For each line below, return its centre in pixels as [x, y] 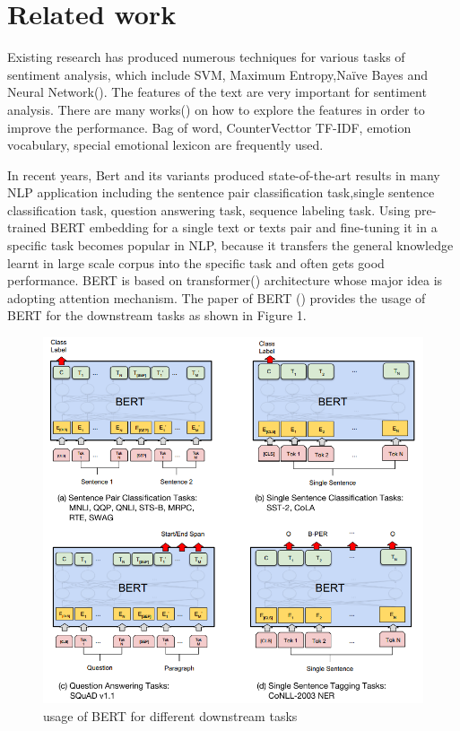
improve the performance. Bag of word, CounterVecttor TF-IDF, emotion [209, 127]
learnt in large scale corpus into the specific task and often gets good [196, 262]
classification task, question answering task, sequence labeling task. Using [209, 209]
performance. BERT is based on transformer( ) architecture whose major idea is [225, 280]
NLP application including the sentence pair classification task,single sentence [221, 192]
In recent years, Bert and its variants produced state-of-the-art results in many [224, 174]
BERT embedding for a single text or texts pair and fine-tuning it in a [244, 227]
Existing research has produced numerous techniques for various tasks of [206, 57]
